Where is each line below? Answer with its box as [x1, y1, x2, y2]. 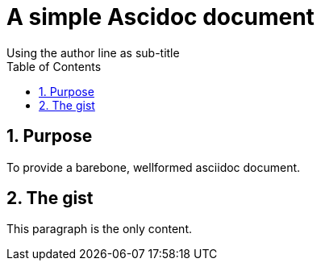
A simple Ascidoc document [6, 3, 315, 31]
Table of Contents [6, 59, 102, 73]
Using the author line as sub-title [6, 45, 180, 60]
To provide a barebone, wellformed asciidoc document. [6, 160, 301, 174]
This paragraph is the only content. [6, 222, 193, 236]
